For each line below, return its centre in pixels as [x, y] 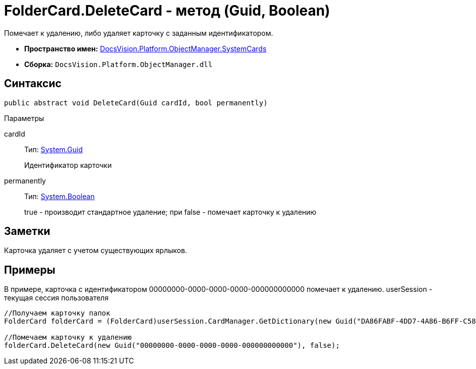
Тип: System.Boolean [59, 196]
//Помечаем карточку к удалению [68, 337]
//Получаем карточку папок [57, 313]
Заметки [27, 231]
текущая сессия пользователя [56, 298]
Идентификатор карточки [68, 165]
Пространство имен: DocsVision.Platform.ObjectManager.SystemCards [145, 48]
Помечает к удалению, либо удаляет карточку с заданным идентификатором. [139, 33]
